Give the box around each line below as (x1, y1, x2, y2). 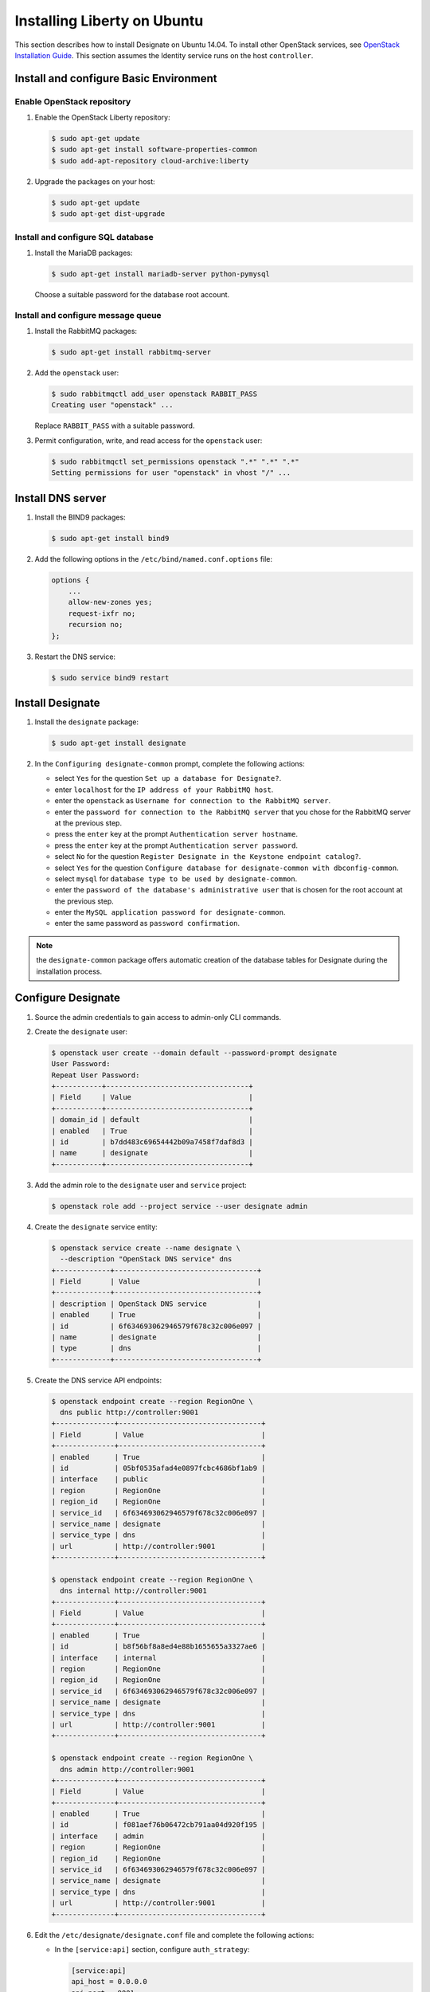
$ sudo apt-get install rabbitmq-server (51, 347, 211, 357)
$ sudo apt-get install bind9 (51, 534, 170, 543)
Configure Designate (14, 991, 121, 1005)
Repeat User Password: (51, 1070, 140, 1080)
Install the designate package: (34, 717, 139, 727)
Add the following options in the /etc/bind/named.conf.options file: (34, 554, 273, 563)
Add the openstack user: (34, 368, 119, 378)
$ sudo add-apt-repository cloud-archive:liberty (51, 156, 249, 165)
